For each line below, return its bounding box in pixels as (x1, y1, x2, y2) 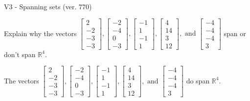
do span (186, 75, 210, 85)
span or (224, 28, 246, 38)
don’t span (4, 49, 36, 59)
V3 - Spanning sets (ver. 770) (4, 1, 92, 11)
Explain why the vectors (4, 28, 77, 38)
